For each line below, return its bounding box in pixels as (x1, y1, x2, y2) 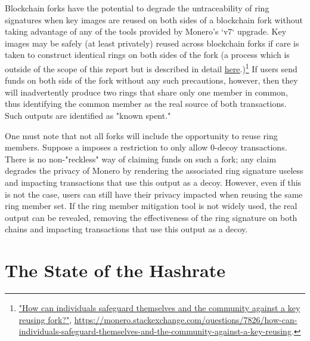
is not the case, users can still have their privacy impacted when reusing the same (5, 188, 303, 200)
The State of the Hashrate (5, 258, 226, 282)
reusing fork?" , (18, 313, 72, 325)
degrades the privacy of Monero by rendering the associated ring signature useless (5, 164, 303, 177)
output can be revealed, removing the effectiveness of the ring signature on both (5, 211, 297, 223)
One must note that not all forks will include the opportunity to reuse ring (5, 129, 278, 142)
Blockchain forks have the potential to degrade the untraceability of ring (5, 2, 269, 14)
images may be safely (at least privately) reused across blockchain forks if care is (5, 36, 299, 49)
